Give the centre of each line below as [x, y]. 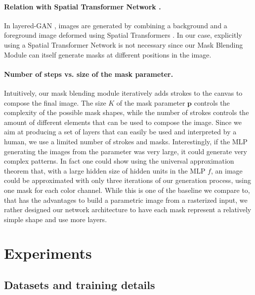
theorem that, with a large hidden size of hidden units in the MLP [105, 170]
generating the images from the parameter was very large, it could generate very [126, 151]
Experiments [48, 253]
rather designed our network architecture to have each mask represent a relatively [128, 209]
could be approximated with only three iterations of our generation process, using [127, 180]
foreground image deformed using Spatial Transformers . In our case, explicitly [123, 35]
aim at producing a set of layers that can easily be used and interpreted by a [120, 132]
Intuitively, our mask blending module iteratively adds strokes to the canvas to [123, 92]
